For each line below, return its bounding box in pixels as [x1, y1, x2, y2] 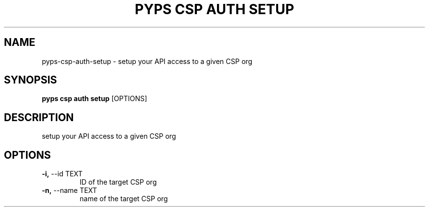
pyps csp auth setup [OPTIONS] [42, 94, 147, 103]
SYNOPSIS [4, 74, 57, 86]
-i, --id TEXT [42, 169, 83, 178]
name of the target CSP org [79, 194, 168, 203]
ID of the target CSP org [79, 178, 157, 187]
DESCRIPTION [4, 111, 74, 124]
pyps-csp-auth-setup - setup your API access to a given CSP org [42, 57, 253, 65]
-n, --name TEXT [42, 186, 97, 195]
